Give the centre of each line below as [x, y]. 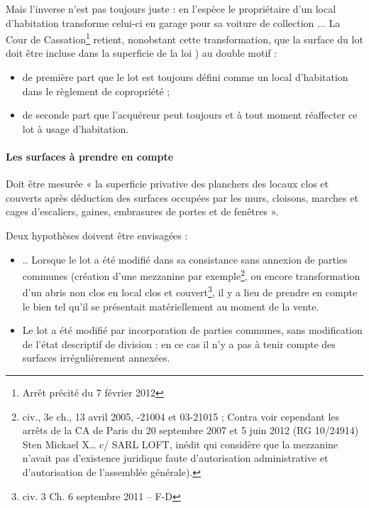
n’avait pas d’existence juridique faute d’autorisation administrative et [175, 458]
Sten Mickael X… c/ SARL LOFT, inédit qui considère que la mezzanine [180, 444]
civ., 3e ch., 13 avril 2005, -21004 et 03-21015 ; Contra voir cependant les [181, 416]
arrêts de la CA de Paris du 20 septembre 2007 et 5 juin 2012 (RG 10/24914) [191, 430]
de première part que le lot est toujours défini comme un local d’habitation [185, 77]
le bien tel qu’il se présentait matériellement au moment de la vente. [171, 306]
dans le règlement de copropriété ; [96, 91]
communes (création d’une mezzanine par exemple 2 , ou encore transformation [191, 275]
